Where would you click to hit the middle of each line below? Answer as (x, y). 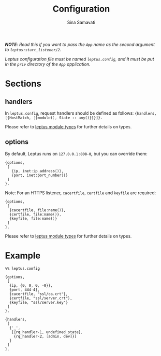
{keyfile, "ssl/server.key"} (39, 302)
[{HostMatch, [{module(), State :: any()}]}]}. (54, 118)
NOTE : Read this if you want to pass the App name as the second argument (80, 44)
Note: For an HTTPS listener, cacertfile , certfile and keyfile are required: (80, 193)
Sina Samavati (81, 22)
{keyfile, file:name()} (33, 218)
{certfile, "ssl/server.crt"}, (41, 298)
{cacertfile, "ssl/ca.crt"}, (39, 294)
